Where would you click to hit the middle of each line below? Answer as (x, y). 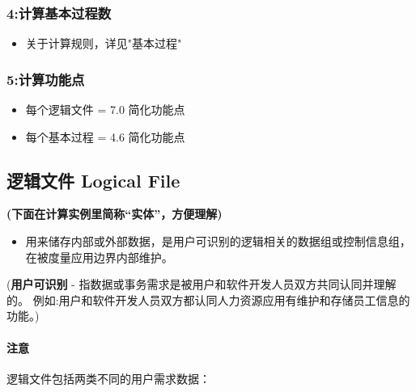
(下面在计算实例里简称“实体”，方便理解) (115, 214)
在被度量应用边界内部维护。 (99, 257)
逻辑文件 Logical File (93, 180)
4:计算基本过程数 (59, 13)
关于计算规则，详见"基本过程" (104, 43)
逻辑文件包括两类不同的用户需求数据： (108, 378)
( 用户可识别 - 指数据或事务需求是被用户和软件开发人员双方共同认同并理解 (202, 284)
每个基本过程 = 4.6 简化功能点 (105, 136)
